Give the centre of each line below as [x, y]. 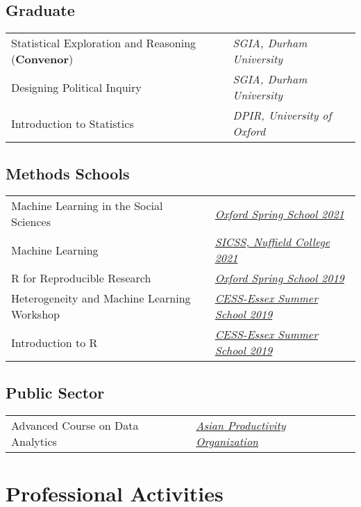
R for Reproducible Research [81, 278]
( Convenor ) [42, 59]
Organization [227, 441]
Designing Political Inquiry [76, 87]
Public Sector [55, 392]
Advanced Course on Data [75, 425]
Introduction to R [54, 342]
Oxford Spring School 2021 [279, 214]
